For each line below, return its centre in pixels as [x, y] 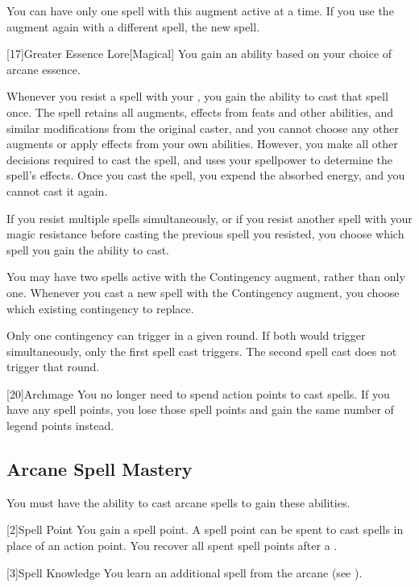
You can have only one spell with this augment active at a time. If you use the [200, 10]
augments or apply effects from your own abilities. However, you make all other [202, 144]
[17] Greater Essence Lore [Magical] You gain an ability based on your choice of [199, 54]
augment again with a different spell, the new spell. [133, 26]
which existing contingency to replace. [100, 308]
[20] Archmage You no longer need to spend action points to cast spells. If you [198, 393]
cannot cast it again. [57, 190]
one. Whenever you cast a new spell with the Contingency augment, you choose [203, 292]
